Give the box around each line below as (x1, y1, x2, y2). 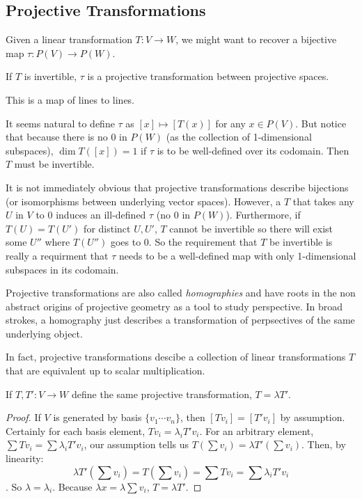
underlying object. (6, 326, 83, 340)
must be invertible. (14, 157, 95, 171)
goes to (110, 235, 141, 249)
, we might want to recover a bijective (175, 32, 337, 47)
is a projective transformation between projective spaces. (87, 69, 329, 84)
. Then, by (301, 437, 346, 452)
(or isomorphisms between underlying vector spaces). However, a (6, 193, 281, 208)
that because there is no (6, 129, 108, 144)
